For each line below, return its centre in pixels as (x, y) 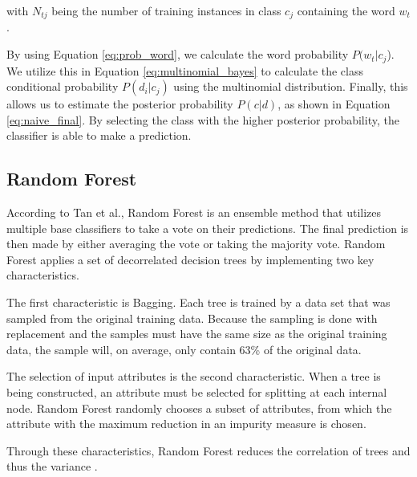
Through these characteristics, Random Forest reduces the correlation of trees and (208, 450)
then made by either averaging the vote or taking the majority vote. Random (196, 244)
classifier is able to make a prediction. (99, 135)
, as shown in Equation (334, 104)
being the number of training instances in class (166, 10)
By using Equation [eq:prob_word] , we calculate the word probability (178, 54)
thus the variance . (52, 466)
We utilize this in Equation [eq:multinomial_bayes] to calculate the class (185, 70)
